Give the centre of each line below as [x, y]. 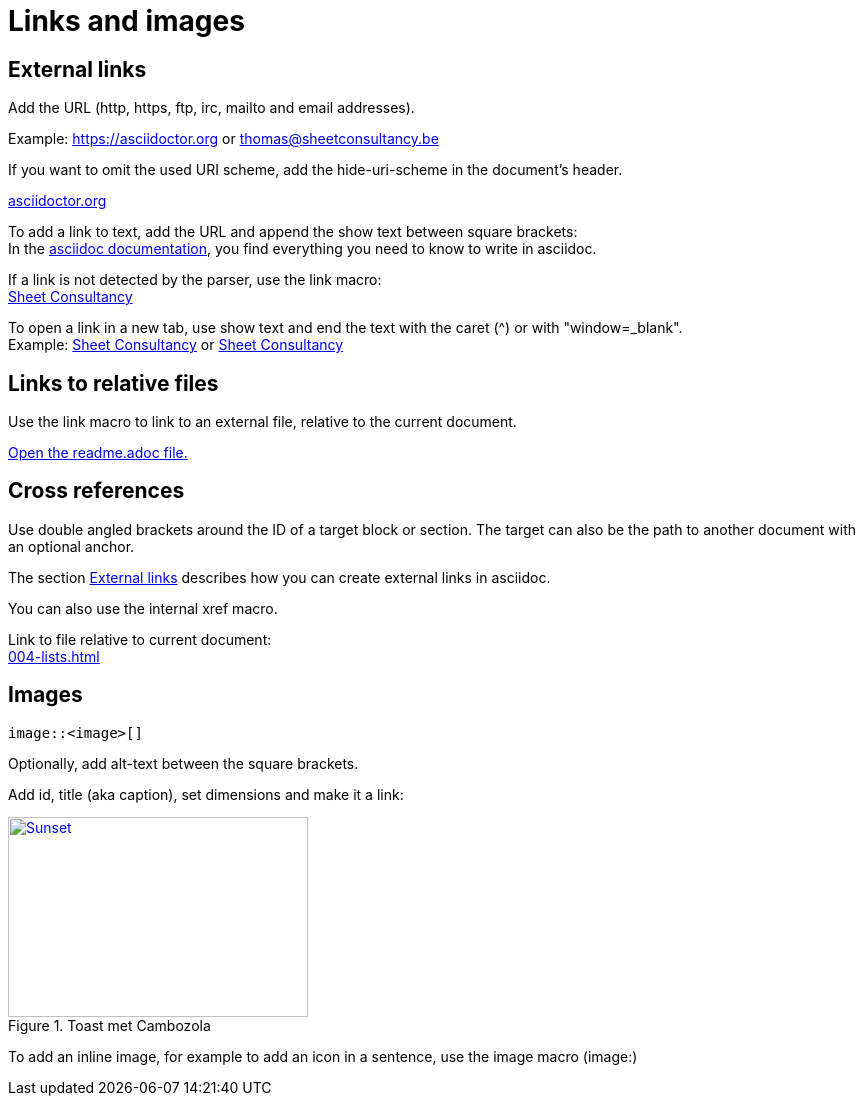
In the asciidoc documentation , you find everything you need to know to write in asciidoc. [302, 249]
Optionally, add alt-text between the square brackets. [183, 763]
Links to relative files [113, 383]
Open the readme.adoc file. [98, 453]
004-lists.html [54, 656]
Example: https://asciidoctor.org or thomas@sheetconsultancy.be [223, 139]
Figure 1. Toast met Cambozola [109, 1025]
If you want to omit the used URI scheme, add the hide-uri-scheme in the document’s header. [315, 170]
